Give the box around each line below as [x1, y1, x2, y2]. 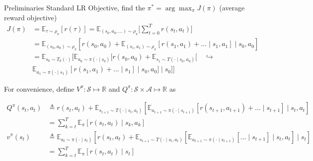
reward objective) [4, 12, 57, 22]
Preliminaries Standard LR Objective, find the [4, 2, 145, 12]
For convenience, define [4, 83, 75, 94]
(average [219, 2, 245, 12]
